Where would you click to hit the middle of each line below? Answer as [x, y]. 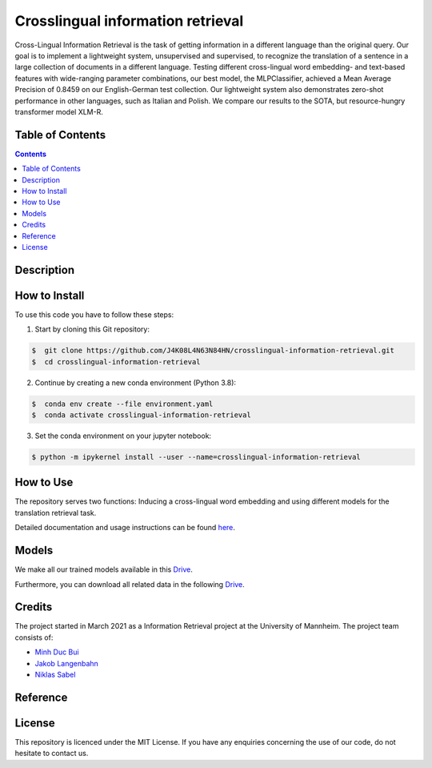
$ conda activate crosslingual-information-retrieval [141, 415]
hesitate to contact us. [52, 754]
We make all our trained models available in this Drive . [104, 569]
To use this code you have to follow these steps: [94, 314]
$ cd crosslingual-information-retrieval [116, 362]
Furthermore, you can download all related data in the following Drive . [130, 584]
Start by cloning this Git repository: [92, 329]
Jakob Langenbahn [67, 663]
